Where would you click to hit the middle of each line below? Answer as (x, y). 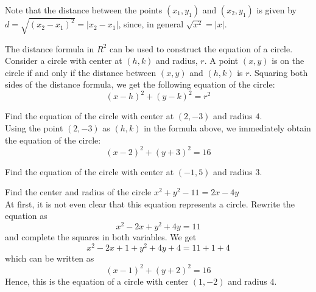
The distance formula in (50, 48)
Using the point (34, 128)
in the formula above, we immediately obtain (227, 128)
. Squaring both (279, 72)
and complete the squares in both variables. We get (101, 237)
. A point (221, 61)
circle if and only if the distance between (81, 72)
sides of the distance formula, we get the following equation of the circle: (140, 84)
